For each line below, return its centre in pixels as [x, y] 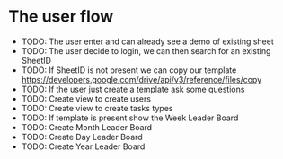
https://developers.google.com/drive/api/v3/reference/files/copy [141, 79]
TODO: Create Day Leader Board [82, 137]
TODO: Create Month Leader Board [87, 127]
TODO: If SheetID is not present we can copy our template [129, 70]
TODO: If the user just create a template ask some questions [133, 89]
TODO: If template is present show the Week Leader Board [130, 118]
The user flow [61, 17]
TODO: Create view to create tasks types [97, 108]
